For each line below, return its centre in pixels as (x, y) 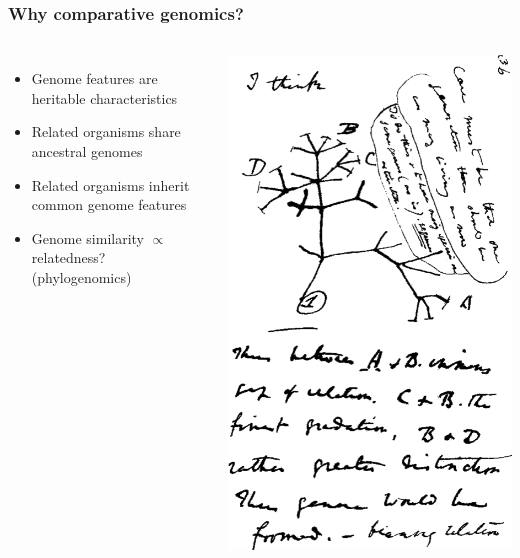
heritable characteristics (104, 97)
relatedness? (68, 257)
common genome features (109, 204)
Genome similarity (88, 237)
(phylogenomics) (81, 276)
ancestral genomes (87, 151)
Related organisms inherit (110, 184)
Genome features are (94, 78)
